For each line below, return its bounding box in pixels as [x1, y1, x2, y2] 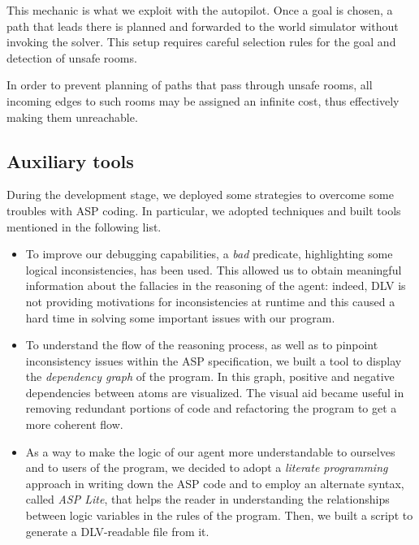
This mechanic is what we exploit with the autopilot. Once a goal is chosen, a [6, 2, 393, 18]
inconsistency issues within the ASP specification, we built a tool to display [25, 352, 402, 369]
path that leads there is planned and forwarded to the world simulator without [6, 17, 399, 34]
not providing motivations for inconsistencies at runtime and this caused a [25, 292, 395, 309]
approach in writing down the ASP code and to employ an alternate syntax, [25, 474, 404, 491]
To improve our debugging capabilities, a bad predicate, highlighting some [25, 245, 393, 262]
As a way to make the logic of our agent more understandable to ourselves [25, 443, 395, 460]
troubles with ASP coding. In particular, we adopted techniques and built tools [6, 201, 401, 218]
